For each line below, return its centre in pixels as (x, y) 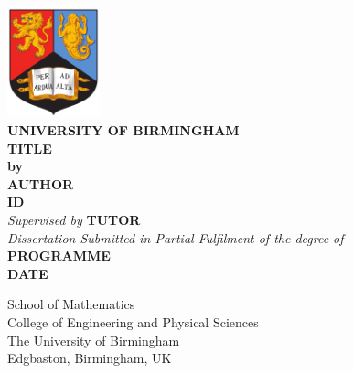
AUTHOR (41, 183)
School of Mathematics (71, 304)
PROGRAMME (59, 256)
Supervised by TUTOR (74, 219)
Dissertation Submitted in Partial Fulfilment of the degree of (176, 237)
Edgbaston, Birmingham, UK (90, 358)
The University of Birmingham (94, 340)
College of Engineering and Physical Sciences (133, 321)
